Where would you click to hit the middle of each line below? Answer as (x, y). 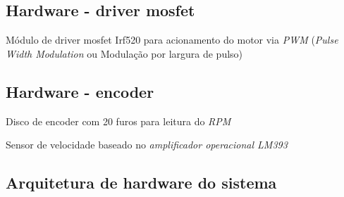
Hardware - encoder (80, 91)
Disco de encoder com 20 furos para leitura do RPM (118, 121)
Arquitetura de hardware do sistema (141, 183)
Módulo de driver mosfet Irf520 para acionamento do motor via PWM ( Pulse (172, 40)
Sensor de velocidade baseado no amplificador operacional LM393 (147, 145)
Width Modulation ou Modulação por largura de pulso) (124, 53)
